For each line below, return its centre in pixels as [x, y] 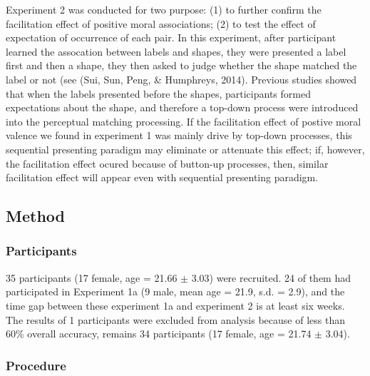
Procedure [36, 365]
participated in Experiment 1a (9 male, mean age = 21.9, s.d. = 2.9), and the [175, 291]
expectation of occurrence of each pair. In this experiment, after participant [171, 37]
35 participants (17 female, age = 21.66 [92, 277]
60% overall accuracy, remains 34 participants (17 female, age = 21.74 [159, 334]
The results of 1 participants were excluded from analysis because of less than [175, 319]
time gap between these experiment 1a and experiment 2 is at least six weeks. [175, 305]
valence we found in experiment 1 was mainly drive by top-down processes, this [179, 135]
